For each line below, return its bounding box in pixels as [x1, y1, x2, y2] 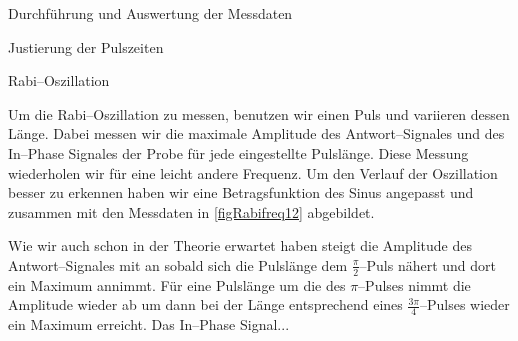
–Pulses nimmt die [358, 274, 471, 295]
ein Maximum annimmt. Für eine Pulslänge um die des [8, 274, 346, 295]
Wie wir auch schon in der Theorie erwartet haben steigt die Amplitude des [8, 235, 472, 256]
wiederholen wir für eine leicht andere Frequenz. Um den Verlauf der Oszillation [8, 162, 498, 183]
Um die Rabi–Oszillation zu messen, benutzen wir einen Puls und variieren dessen [8, 103, 510, 124]
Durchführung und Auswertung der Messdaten [8, 3, 293, 23]
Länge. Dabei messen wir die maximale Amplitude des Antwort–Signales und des [8, 123, 505, 144]
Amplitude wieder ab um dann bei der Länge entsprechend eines [8, 294, 403, 315]
